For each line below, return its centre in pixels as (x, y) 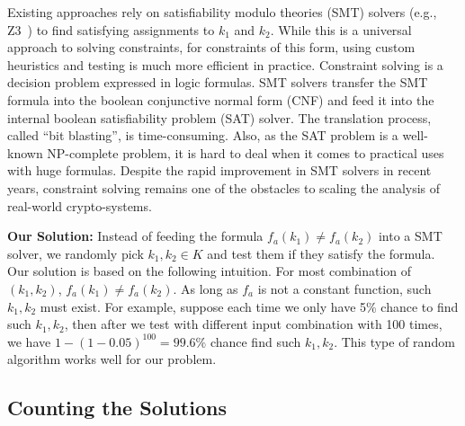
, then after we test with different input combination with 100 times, (253, 324)
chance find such (255, 341)
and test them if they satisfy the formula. (321, 253)
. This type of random (394, 341)
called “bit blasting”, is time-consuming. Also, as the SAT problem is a (203, 135)
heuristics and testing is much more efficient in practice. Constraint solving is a (225, 64)
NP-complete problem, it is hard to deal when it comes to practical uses (246, 152)
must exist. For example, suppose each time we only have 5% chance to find (249, 306)
